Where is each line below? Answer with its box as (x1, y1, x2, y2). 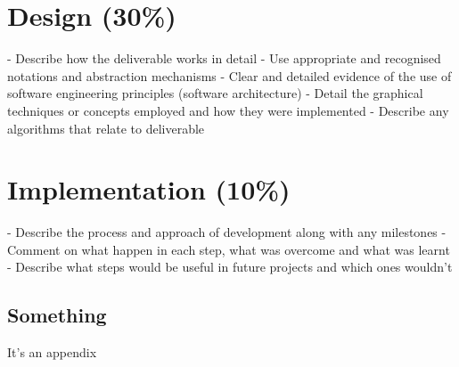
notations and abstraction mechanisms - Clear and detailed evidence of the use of (7, 66, 452, 85)
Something (7, 301, 107, 329)
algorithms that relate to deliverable (7, 118, 205, 137)
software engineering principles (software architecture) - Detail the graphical (7, 84, 423, 102)
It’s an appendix (7, 343, 97, 362)
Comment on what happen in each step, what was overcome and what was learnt (7, 240, 450, 258)
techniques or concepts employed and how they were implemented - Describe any (7, 101, 449, 119)
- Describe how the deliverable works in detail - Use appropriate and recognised (7, 49, 441, 68)
